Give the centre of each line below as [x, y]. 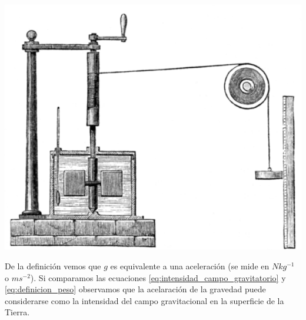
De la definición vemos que [53, 266]
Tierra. [17, 312]
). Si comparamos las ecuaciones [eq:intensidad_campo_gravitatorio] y [158, 277]
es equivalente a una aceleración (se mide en [190, 266]
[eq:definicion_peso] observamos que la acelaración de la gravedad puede [135, 289]
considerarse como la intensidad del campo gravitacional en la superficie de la [144, 300]
